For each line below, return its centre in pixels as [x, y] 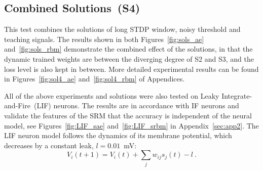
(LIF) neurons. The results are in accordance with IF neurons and [136, 105]
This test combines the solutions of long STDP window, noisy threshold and [122, 29]
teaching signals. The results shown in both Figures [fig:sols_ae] [104, 39]
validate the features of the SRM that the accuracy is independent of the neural [128, 115]
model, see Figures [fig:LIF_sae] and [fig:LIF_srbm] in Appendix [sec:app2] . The [131, 125]
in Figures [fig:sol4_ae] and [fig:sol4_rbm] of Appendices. [95, 79]
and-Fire [17, 105]
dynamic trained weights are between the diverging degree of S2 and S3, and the [129, 58]
